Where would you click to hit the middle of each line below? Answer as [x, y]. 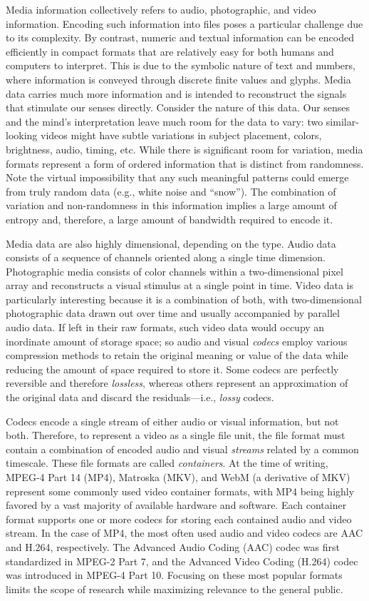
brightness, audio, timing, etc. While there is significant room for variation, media [184, 149]
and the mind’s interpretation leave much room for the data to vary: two [165, 121]
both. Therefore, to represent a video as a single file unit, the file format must [176, 435]
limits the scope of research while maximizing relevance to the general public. [175, 589]
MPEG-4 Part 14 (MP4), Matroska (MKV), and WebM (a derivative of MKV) [178, 477]
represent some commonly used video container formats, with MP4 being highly [180, 491]
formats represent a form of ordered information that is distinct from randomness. [185, 163]
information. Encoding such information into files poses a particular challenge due [184, 23]
